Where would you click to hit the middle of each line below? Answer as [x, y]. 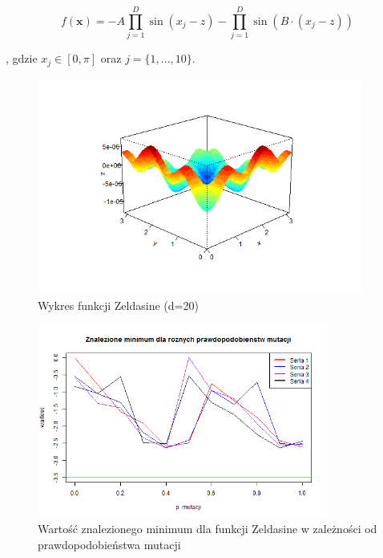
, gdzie [22, 58]
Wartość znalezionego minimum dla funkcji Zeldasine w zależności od [208, 529]
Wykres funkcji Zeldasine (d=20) [118, 305]
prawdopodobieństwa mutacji [109, 544]
